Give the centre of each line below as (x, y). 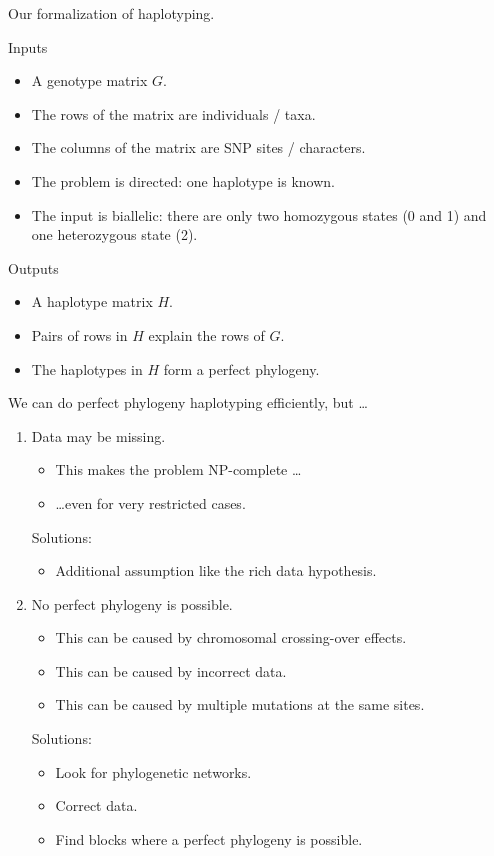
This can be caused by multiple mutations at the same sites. (240, 704)
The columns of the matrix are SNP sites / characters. (198, 147)
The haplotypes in (87, 368)
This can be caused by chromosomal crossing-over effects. (231, 637)
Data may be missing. (98, 435)
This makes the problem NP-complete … (178, 469)
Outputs (33, 267)
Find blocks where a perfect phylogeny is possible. (209, 838)
